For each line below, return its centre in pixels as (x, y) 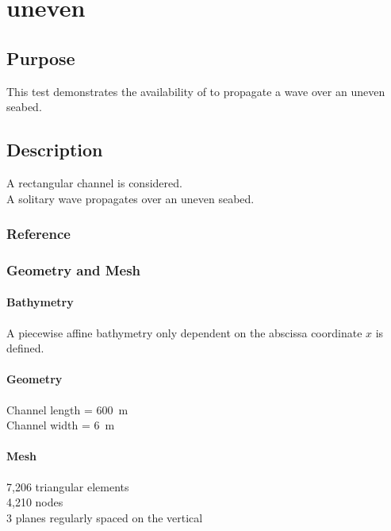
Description (55, 150)
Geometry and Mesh (74, 269)
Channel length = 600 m (67, 409)
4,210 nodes (35, 502)
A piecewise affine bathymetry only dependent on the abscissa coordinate (184, 332)
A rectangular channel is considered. (94, 182)
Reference (38, 234)
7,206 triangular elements (68, 486)
